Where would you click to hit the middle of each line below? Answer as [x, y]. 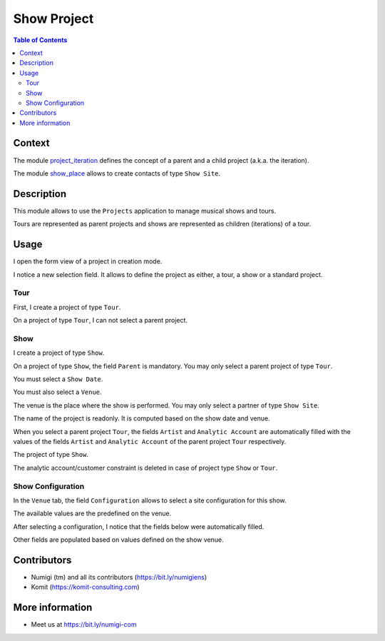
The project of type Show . [51, 455]
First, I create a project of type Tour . [67, 307]
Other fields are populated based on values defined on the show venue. [118, 540]
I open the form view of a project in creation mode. [88, 261]
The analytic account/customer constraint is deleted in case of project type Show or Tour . [145, 468]
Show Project [53, 19]
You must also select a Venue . [58, 392]
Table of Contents [40, 40]
